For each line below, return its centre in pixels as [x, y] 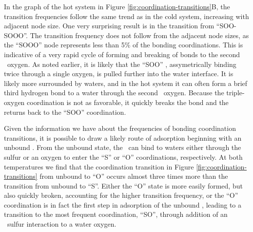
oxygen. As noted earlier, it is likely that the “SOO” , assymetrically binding [122, 64]
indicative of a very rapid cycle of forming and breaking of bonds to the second [122, 54]
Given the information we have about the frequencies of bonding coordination [120, 128]
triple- [235, 93]
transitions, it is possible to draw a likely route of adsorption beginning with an [123, 137]
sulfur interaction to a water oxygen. [62, 224]
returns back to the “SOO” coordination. [65, 112]
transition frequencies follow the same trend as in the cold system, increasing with [126, 16]
